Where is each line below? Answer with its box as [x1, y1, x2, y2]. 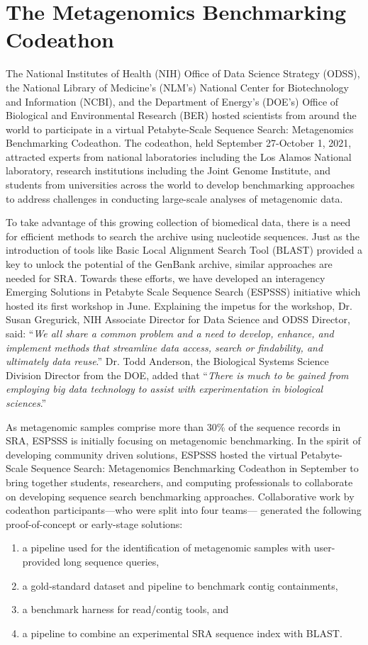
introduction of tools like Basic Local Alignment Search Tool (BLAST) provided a [6, 242, 363, 257]
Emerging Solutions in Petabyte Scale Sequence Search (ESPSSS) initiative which [6, 284, 361, 299]
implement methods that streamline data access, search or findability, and [6, 340, 323, 354]
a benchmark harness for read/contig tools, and [22, 602, 229, 617]
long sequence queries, [63, 554, 160, 568]
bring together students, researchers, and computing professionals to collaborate [6, 474, 353, 489]
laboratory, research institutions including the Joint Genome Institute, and [6, 163, 331, 178]
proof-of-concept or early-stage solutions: [6, 516, 183, 531]
